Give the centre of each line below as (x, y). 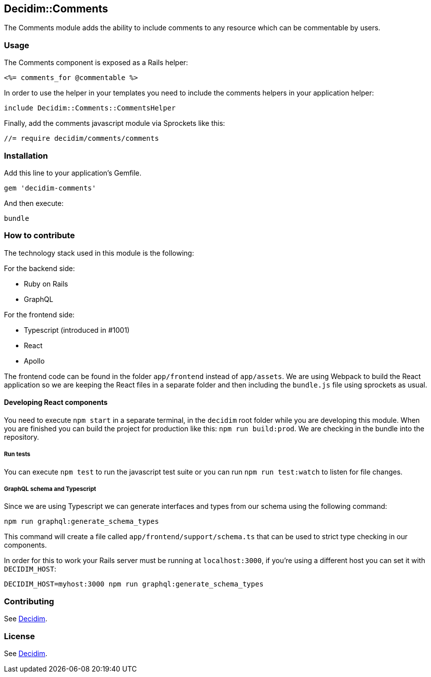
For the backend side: (39, 268)
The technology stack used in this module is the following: (99, 253)
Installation (26, 155)
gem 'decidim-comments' (50, 188)
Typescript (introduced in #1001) (77, 330)
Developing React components (56, 402)
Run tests (17, 454)
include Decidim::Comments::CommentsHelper (90, 108)
